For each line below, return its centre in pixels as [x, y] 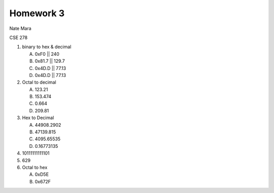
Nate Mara [20, 28]
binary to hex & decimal [47, 47]
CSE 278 [19, 37]
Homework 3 [37, 13]
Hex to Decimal [38, 118]
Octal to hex [35, 167]
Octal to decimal [39, 82]
